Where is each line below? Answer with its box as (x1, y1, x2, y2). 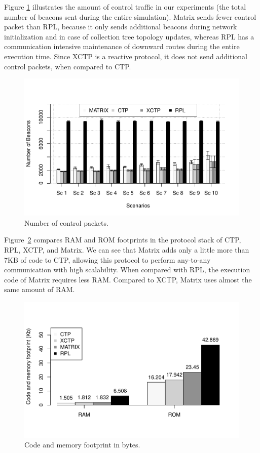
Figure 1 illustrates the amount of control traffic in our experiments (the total (4, 2, 246, 12)
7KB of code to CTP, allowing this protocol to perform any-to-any (4, 254, 211, 265)
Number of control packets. (24, 217, 108, 228)
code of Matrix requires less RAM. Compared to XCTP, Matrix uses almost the (4, 274, 252, 284)
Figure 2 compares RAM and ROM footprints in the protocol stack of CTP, (4, 234, 241, 245)
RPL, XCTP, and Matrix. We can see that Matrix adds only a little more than (4, 244, 249, 255)
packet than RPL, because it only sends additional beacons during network (4, 21, 237, 32)
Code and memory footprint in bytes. (24, 439, 140, 450)
